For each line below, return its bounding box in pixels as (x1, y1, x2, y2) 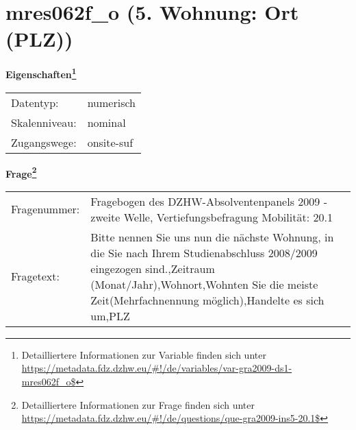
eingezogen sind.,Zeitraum (90, 260, 215, 276)
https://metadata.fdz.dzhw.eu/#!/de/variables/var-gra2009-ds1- (21, 361, 292, 375)
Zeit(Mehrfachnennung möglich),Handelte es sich (90, 291, 325, 308)
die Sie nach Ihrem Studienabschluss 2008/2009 (90, 244, 318, 261)
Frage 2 (5, 164, 37, 180)
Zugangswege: (11, 134, 77, 150)
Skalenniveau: (11, 114, 77, 130)
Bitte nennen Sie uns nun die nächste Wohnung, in (90, 228, 334, 245)
